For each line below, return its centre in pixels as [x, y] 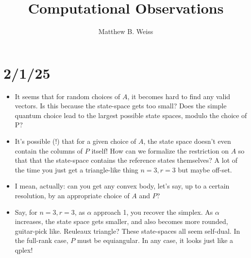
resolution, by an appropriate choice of [72, 195]
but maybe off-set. [205, 169]
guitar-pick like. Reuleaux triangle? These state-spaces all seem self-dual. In [127, 231]
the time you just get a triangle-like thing [76, 169]
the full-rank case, [42, 240]
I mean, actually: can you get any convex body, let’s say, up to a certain [122, 186]
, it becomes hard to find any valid [179, 96]
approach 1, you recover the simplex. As [153, 212]
